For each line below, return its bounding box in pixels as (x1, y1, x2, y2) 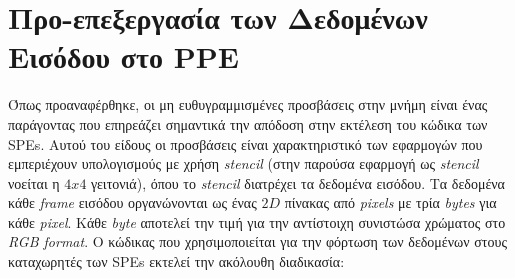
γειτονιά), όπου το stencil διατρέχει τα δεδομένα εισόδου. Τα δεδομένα (91, 172, 505, 193)
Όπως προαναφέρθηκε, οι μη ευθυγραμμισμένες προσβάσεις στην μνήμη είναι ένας (8, 94, 488, 115)
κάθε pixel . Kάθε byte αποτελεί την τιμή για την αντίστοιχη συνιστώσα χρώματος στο (8, 211, 506, 232)
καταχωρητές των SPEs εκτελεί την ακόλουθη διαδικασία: (8, 251, 345, 272)
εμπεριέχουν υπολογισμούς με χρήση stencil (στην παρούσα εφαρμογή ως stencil (8, 153, 479, 174)
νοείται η (8, 172, 60, 193)
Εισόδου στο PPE (8, 36, 239, 77)
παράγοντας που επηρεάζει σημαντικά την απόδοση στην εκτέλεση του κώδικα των (8, 113, 488, 134)
